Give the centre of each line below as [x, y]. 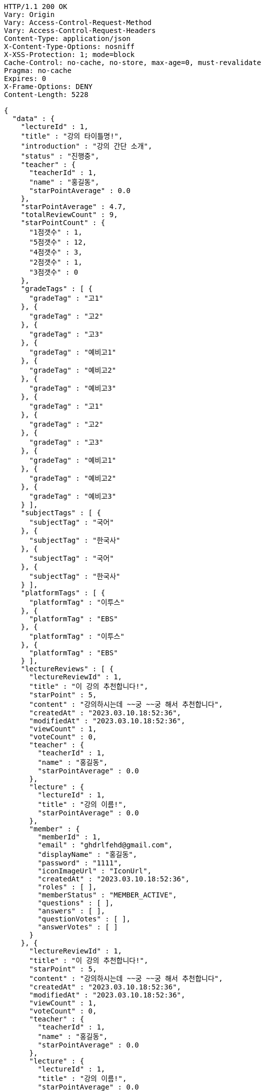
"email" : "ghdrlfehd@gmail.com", [105, 845]
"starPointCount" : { [63, 223]
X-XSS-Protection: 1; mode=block [69, 55]
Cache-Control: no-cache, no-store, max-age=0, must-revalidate [133, 63]
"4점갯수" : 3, [56, 252]
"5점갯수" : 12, [58, 242]
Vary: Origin [29, 15]
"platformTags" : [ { [63, 593]
